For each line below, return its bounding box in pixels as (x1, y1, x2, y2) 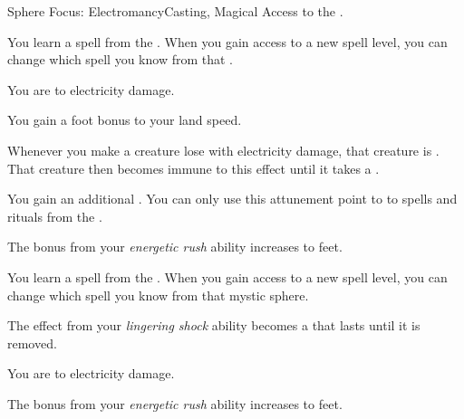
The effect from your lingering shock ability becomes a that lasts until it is (7, 316, 420, 335)
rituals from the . (7, 206, 102, 225)
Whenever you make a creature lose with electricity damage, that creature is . (7, 140, 440, 159)
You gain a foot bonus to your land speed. (7, 110, 242, 129)
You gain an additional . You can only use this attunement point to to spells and (7, 189, 458, 208)
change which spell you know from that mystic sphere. (7, 285, 309, 304)
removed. (7, 333, 57, 352)
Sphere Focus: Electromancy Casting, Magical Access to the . (7, 2, 343, 20)
